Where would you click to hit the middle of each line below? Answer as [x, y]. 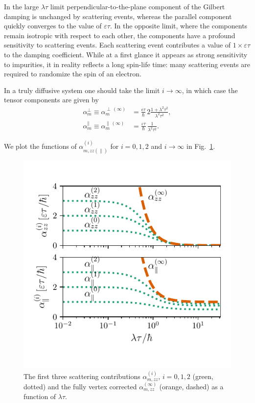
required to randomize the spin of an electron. [73, 74]
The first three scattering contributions [82, 376]
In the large [22, 6]
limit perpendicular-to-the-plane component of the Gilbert [138, 6]
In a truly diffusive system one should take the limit [82, 90]
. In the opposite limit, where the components [179, 26]
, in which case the [210, 90]
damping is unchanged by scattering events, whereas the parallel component [118, 16]
